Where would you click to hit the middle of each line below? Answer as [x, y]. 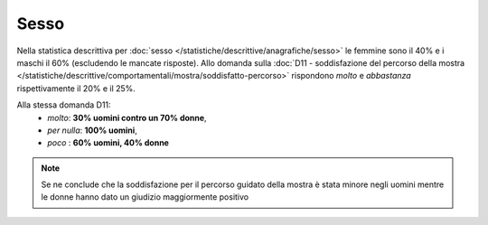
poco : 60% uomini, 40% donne [108, 143]
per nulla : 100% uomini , [92, 130]
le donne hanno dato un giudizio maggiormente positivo [145, 197]
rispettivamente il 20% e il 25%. [76, 88]
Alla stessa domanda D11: [64, 105]
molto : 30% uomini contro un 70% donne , [127, 117]
